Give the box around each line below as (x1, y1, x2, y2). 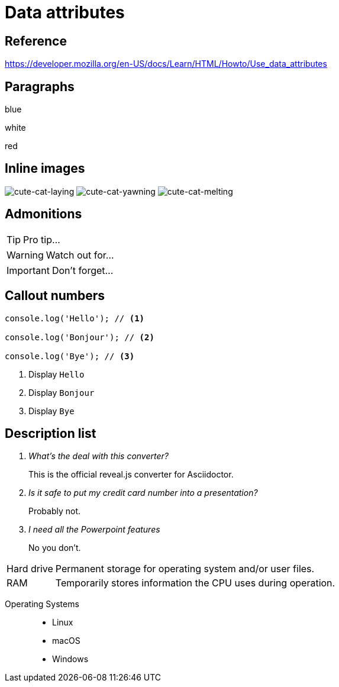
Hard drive (7, 563, 53, 575)
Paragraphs (5, 79, 75, 94)
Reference (5, 33, 67, 49)
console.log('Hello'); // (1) (5, 313, 145, 323)
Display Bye (28, 405, 75, 416)
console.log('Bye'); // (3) (5, 351, 135, 361)
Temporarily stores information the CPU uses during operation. (55, 577, 335, 589)
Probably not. (28, 506, 81, 517)
